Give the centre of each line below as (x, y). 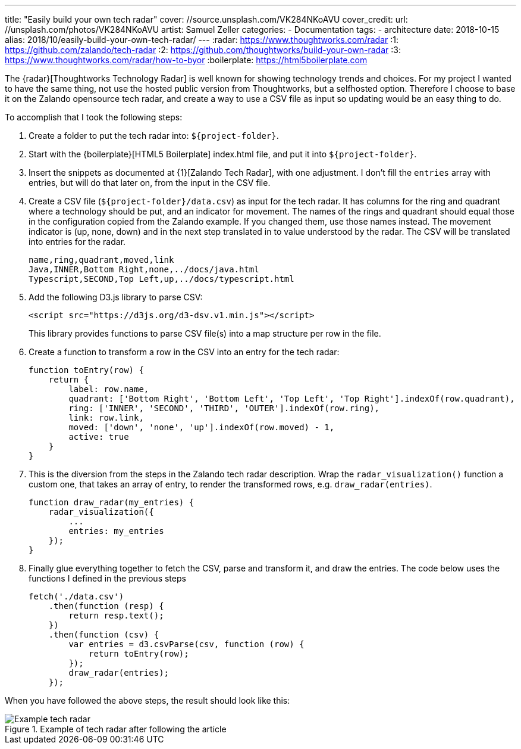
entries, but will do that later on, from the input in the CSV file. (150, 183)
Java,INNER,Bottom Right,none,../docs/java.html (144, 269)
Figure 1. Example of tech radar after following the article (116, 729)
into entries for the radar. (77, 242)
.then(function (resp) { (106, 606)
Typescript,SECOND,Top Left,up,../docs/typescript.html (161, 279)
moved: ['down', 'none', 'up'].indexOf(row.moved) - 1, (202, 427)
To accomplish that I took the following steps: (94, 117)
